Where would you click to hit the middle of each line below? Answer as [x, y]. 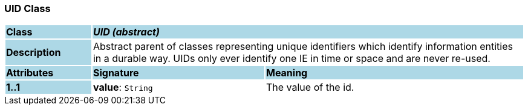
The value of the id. [310, 87]
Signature [116, 73]
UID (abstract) [126, 32]
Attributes [30, 73]
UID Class [28, 8]
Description [34, 53]
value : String [123, 87]
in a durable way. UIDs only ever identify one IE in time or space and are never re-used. [292, 59]
